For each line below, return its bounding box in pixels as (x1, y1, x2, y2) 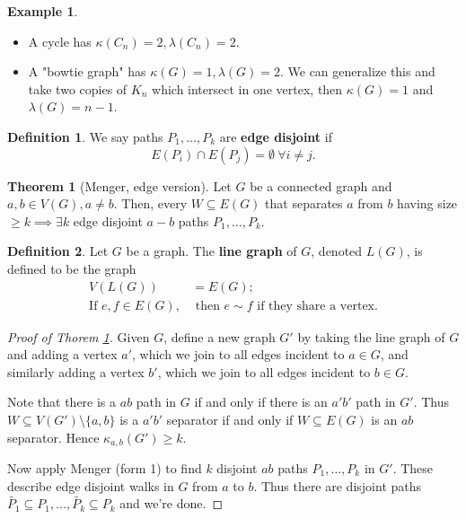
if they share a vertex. (257, 299, 378, 312)
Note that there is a (7, 392, 117, 411)
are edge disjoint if (219, 127, 332, 145)
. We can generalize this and (279, 62, 435, 81)
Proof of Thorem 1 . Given (7, 327, 150, 346)
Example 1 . (7, 2, 78, 20)
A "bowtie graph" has (28, 62, 146, 81)
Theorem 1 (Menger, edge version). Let (7, 176, 232, 195)
